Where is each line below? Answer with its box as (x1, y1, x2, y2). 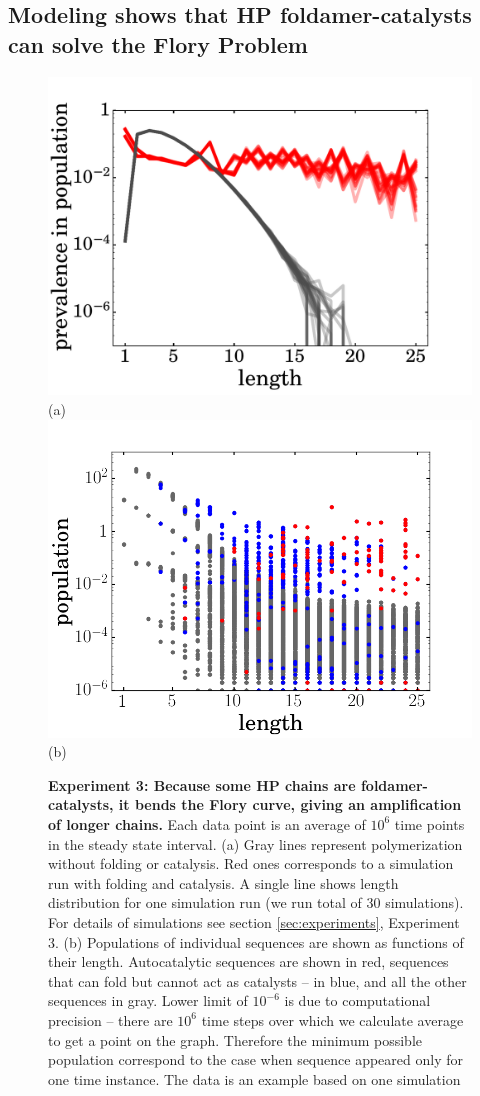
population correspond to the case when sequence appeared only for (48, 1049, 463, 1070)
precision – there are (48, 1009, 173, 1030)
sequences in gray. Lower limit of (48, 990, 248, 1011)
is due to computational (284, 990, 431, 1011)
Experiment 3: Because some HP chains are (48, 774, 356, 795)
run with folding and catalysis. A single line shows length (48, 872, 399, 893)
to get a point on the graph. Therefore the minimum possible (48, 1029, 422, 1050)
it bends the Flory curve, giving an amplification (118, 794, 462, 815)
